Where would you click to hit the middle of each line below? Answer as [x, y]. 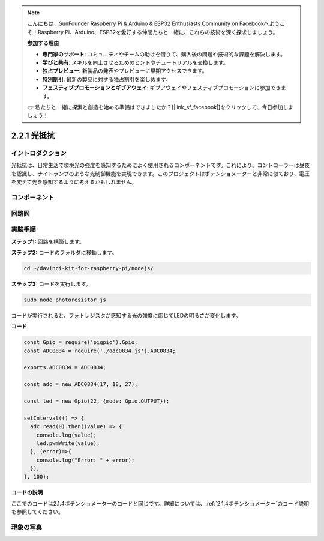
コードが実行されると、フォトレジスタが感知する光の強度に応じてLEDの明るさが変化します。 [126, 315]
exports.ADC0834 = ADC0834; [65, 367]
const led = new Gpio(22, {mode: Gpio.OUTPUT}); [97, 401]
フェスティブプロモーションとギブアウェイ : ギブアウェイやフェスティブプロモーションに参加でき [162, 88]
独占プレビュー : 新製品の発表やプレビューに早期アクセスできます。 [125, 71]
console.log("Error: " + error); [85, 460]
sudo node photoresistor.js [65, 300]
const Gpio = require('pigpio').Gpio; [81, 343]
